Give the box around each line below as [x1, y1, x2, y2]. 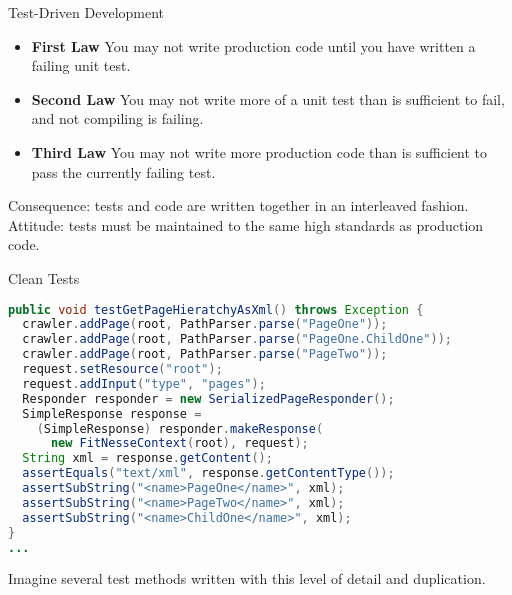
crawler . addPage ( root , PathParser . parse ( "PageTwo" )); [22, 347, 388, 362]
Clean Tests [8, 267, 80, 288]
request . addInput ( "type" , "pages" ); [22, 376, 266, 391]
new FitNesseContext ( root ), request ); [50, 436, 309, 451]
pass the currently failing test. [31, 161, 216, 182]
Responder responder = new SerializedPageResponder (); [22, 391, 395, 406]
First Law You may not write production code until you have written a [31, 35, 476, 56]
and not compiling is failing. [31, 108, 204, 129]
